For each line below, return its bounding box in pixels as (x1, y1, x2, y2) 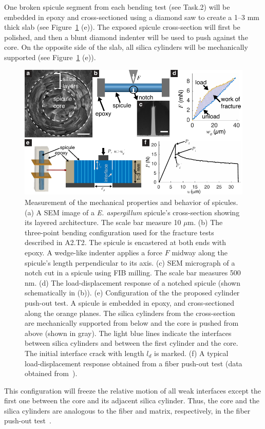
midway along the (172, 247, 228, 257)
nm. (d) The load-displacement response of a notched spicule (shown (25, 277, 241, 288)
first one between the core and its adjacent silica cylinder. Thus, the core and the (4, 395, 260, 406)
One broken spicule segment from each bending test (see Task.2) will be (4, 2, 230, 12)
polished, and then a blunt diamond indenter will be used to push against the (4, 31, 248, 42)
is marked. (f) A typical (154, 347, 229, 358)
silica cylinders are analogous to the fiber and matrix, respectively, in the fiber (4, 405, 251, 416)
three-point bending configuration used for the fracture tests (25, 227, 214, 237)
